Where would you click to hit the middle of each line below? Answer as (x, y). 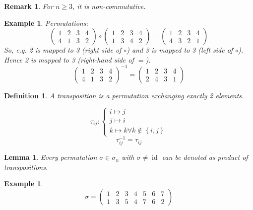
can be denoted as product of (205, 157)
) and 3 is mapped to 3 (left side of (180, 50)
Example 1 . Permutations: (46, 23)
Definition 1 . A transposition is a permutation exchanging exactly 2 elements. (124, 95)
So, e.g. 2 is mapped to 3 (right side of (63, 50)
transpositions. (26, 167)
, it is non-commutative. (109, 6)
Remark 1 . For (29, 6)
